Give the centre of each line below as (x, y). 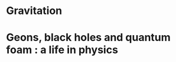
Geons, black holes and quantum (89, 38)
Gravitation (34, 11)
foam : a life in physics (62, 50)
